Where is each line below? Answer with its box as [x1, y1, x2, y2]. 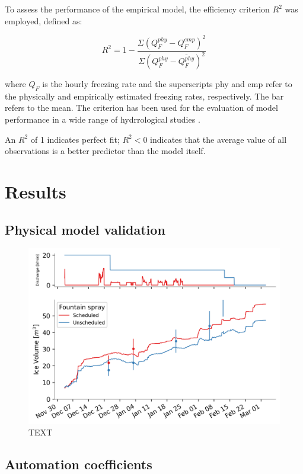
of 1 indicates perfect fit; [30, 133, 120, 145]
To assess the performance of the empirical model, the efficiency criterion [5, 3, 270, 15]
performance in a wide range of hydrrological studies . [5, 113, 200, 126]
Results [5, 180, 66, 204]
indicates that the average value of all [150, 133, 287, 145]
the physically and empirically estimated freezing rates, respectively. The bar [5, 89, 284, 102]
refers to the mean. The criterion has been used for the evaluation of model [5, 101, 278, 114]
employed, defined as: [5, 14, 82, 27]
